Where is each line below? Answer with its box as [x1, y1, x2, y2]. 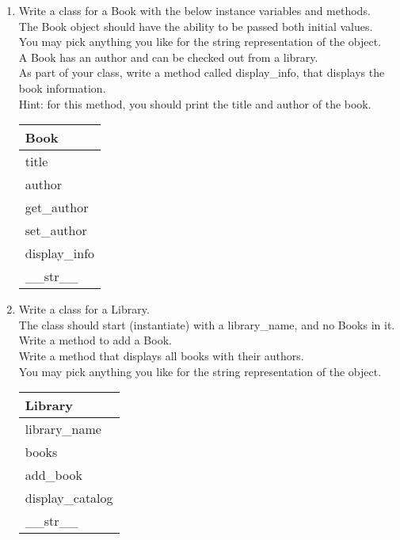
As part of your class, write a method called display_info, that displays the [18, 64, 385, 81]
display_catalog [25, 489, 113, 508]
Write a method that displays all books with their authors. [18, 347, 304, 363]
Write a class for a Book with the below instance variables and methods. [18, 2, 371, 18]
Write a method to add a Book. [18, 332, 172, 348]
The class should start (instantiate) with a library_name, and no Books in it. [18, 316, 395, 333]
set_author [25, 221, 87, 240]
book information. [18, 79, 106, 96]
